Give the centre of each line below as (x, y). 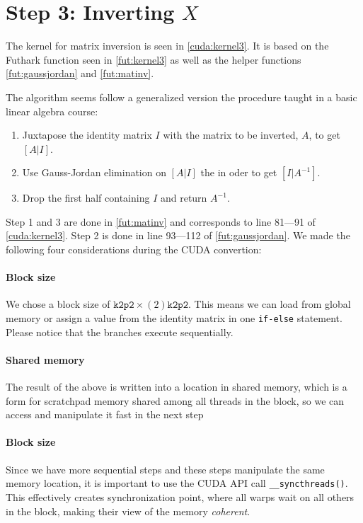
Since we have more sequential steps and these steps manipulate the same (165, 469)
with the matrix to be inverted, (231, 135)
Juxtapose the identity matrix (87, 135)
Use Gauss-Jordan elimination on (94, 172)
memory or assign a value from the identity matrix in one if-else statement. (174, 318)
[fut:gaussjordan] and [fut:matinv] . (80, 73)
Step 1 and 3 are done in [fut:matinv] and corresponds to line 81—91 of (161, 221)
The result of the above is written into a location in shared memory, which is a (177, 387)
